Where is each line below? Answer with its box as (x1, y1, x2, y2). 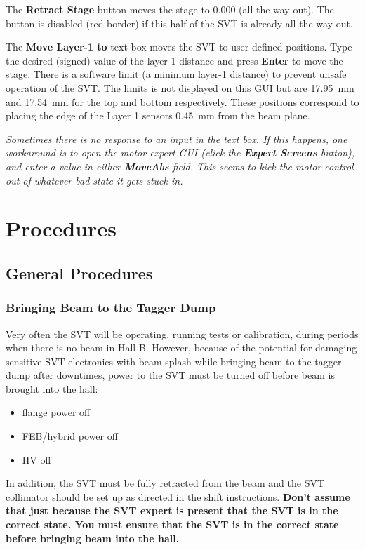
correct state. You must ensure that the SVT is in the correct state (6, 517, 339, 532)
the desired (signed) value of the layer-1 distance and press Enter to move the (6, 53, 343, 67)
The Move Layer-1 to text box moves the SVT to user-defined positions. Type (6, 39, 352, 54)
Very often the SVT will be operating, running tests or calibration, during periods (6, 326, 359, 341)
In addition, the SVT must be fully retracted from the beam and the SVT (6, 476, 325, 490)
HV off (22, 452, 51, 467)
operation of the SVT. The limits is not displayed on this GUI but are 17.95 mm (6, 80, 354, 95)
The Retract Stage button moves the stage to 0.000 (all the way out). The (6, 2, 334, 16)
